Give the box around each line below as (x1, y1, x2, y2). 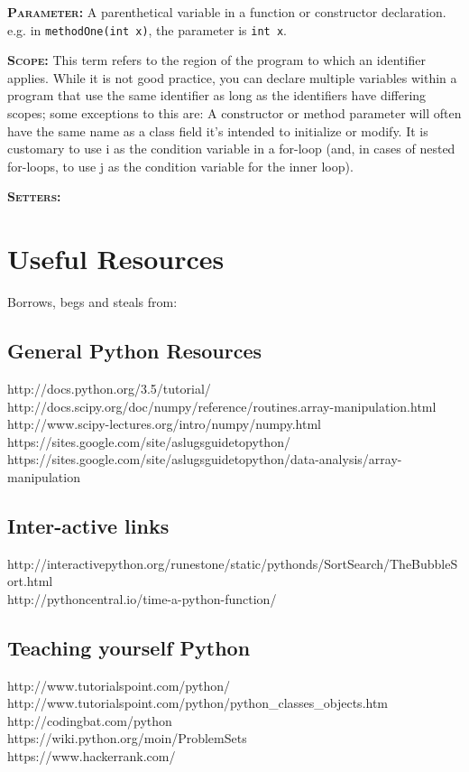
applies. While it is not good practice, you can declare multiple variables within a (7, 68, 457, 87)
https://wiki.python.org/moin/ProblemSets (7, 729, 247, 748)
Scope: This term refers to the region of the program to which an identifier (7, 51, 426, 70)
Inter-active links (7, 511, 170, 539)
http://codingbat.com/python (7, 711, 172, 730)
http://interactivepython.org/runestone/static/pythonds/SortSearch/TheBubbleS (7, 553, 458, 572)
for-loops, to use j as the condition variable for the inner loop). (7, 156, 354, 175)
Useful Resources (7, 240, 225, 277)
